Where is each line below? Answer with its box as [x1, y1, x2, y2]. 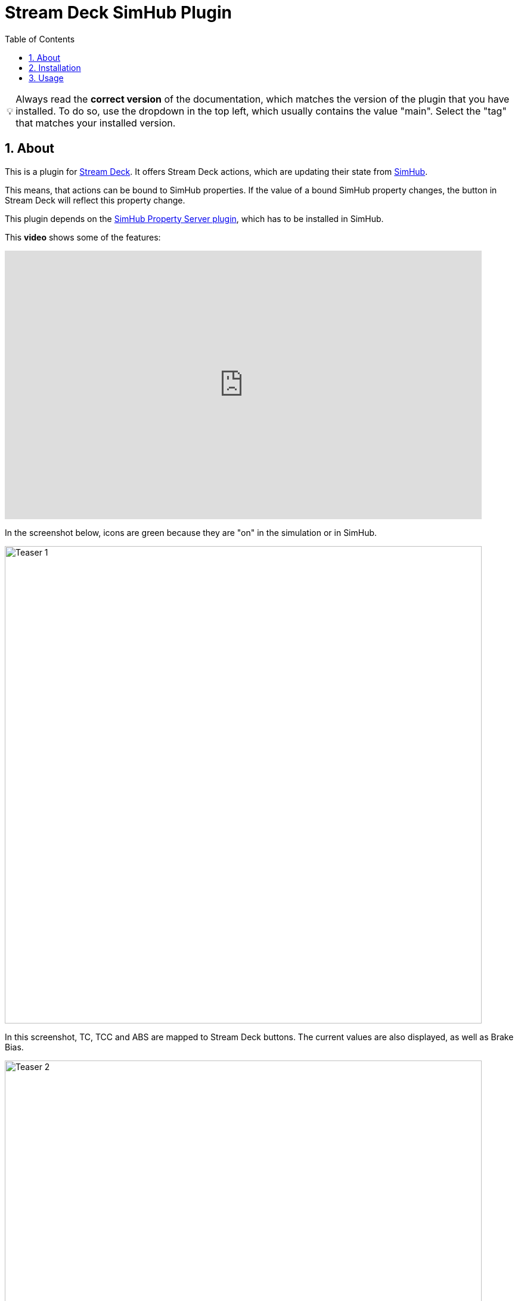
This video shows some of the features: [5, 232, 161, 242]
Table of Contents [5, 33, 75, 44]
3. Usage [29, 72, 64, 83]
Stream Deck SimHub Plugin [5, 2, 232, 23]
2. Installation [29, 62, 81, 73]
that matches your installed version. [15, 116, 176, 129]
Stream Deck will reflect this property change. [5, 195, 185, 205]
